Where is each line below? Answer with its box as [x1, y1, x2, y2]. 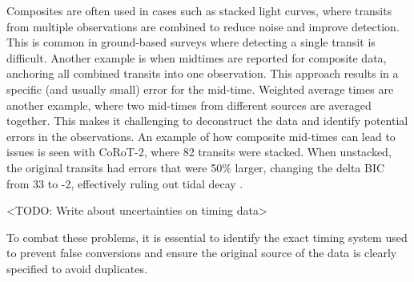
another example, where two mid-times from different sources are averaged [6, 96, 372, 113]
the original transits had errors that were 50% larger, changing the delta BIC [6, 159, 385, 175]
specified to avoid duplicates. [6, 260, 147, 276]
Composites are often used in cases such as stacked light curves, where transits [6, 2, 392, 18]
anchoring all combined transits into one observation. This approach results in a [6, 65, 399, 82]
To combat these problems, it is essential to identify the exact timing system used [6, 228, 408, 245]
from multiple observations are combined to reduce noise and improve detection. [6, 18, 400, 34]
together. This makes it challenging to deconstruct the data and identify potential [6, 112, 408, 129]
